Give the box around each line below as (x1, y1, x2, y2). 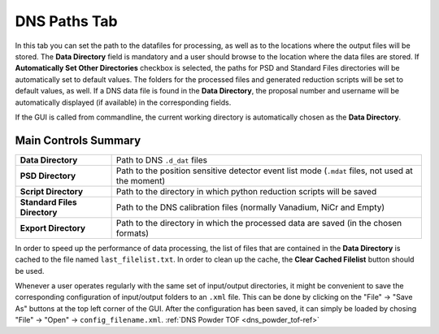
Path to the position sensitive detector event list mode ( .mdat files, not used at (115, 165, 414, 176)
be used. (15, 266, 45, 275)
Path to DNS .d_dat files (115, 154, 207, 166)
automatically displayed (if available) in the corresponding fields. (15, 98, 232, 107)
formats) (115, 228, 150, 239)
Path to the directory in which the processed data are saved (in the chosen (115, 217, 402, 228)
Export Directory (20, 222, 85, 233)
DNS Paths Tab (15, 12, 118, 30)
